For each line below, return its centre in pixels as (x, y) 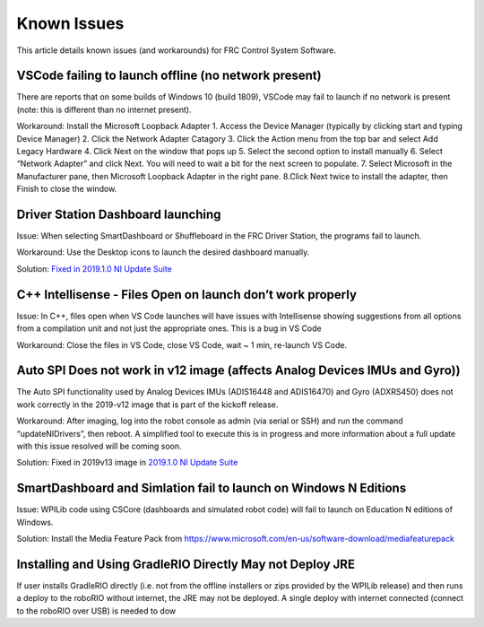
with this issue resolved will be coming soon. (99, 446)
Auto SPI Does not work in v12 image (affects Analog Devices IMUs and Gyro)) (238, 371)
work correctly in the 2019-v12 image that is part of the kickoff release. (147, 405)
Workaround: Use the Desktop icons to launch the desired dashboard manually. (163, 252)
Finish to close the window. (67, 189)
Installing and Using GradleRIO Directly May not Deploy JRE (186, 564)
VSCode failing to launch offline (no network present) (169, 76)
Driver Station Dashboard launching (119, 214)
